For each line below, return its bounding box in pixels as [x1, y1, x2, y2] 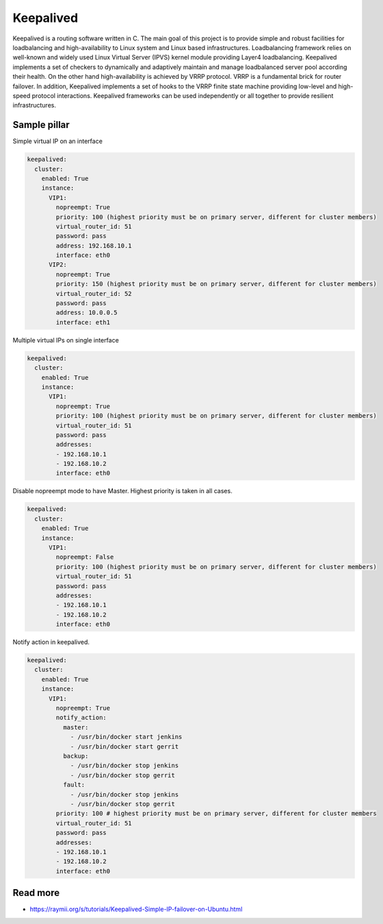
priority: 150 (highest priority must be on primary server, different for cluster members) [55, 280, 378, 288]
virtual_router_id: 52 [55, 290, 133, 297]
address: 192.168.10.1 [55, 242, 133, 249]
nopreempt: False [55, 553, 114, 561]
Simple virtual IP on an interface [12, 137, 103, 145]
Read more [12, 887, 60, 899]
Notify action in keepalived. [12, 638, 90, 647]
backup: [62, 752, 89, 760]
